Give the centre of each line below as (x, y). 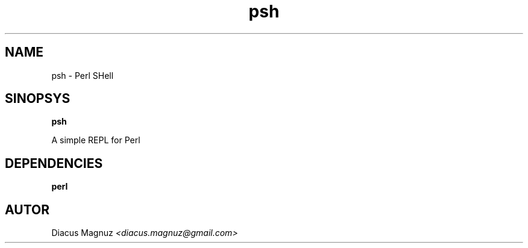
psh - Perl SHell (83, 75)
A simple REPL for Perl (96, 140)
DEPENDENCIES (54, 163)
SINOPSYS (38, 99)
